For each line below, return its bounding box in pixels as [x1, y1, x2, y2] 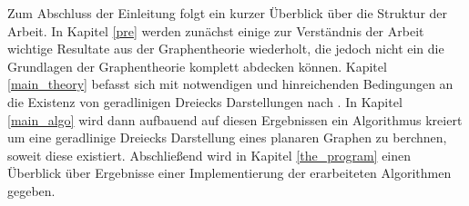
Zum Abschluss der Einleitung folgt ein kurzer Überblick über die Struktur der [7, 4, 448, 22]
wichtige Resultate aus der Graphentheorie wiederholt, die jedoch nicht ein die [7, 39, 444, 58]
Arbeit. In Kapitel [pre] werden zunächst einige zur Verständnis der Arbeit [7, 21, 424, 40]
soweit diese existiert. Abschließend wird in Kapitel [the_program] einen [7, 145, 412, 164]
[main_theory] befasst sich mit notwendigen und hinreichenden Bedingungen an [7, 74, 454, 93]
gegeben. [7, 181, 56, 200]
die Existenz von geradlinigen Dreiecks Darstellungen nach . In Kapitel [7, 92, 403, 111]
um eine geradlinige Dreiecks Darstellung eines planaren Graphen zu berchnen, [7, 128, 447, 147]
